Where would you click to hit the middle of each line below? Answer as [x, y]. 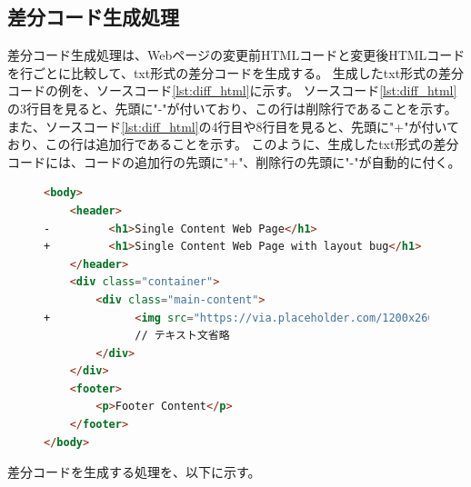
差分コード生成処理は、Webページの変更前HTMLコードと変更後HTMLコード [236, 55]
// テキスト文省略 [182, 336]
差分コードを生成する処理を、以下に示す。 [134, 472]
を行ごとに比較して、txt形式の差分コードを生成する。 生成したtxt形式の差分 [236, 72]
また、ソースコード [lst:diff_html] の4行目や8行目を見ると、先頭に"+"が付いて [233, 126]
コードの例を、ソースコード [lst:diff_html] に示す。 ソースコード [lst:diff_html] [232, 90]
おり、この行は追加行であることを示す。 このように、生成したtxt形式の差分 [233, 144]
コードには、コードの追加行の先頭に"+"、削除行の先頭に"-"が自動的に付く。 [234, 161]
